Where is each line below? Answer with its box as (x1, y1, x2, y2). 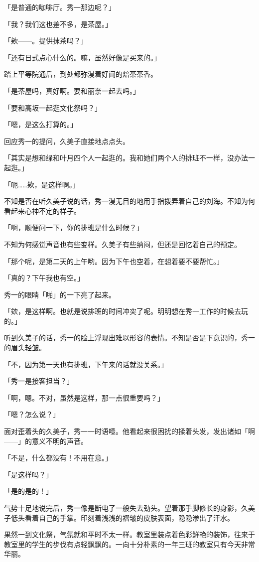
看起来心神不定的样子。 (4, 205, 81, 216)
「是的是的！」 (4, 486, 53, 496)
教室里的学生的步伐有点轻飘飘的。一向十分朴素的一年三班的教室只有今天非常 (4, 539, 255, 549)
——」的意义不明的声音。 (4, 435, 88, 446)
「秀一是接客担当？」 (4, 376, 74, 386)
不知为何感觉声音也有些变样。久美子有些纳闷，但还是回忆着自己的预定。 (4, 239, 241, 249)
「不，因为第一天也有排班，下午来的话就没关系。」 (4, 359, 168, 369)
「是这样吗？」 (4, 469, 53, 479)
